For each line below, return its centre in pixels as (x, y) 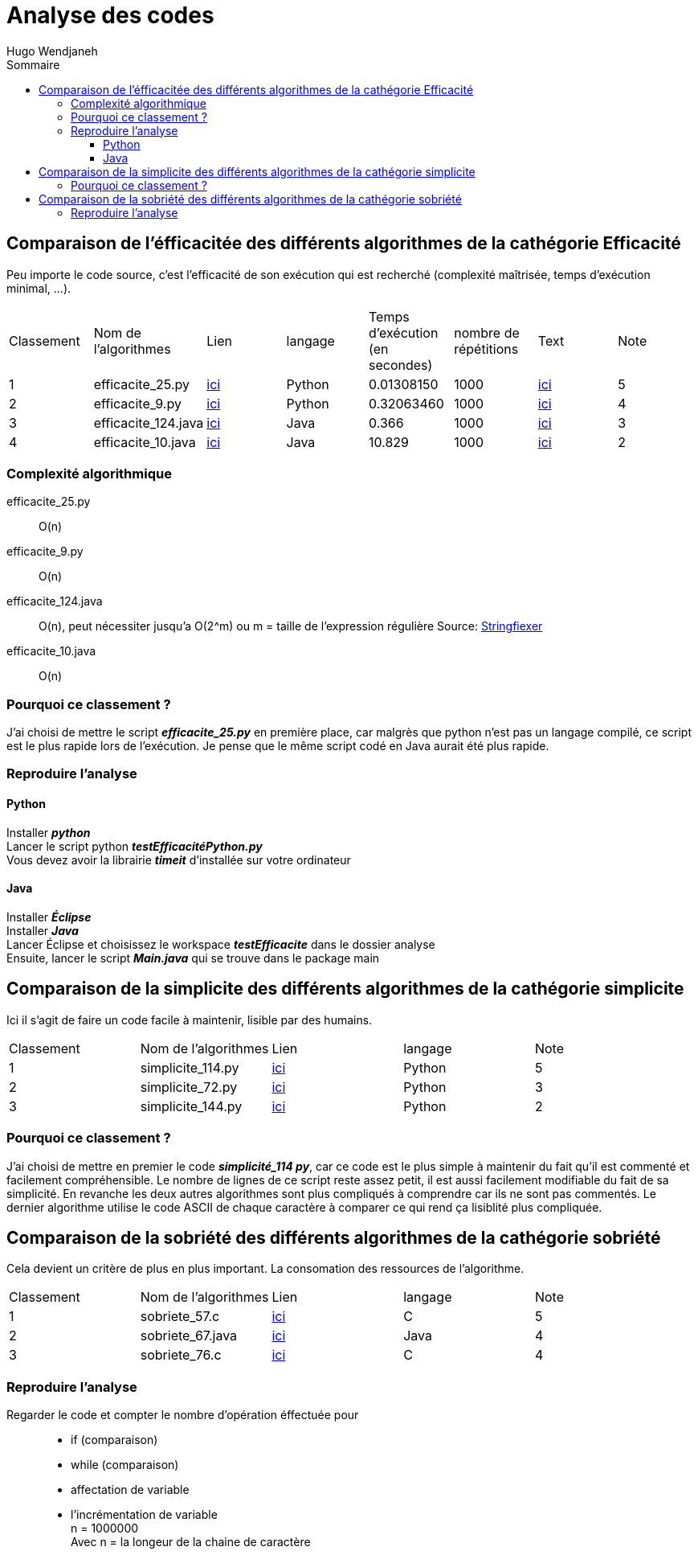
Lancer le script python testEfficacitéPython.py (135, 846)
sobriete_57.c (180, 1317)
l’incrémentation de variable (144, 1515)
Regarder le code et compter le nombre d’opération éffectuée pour (183, 1415)
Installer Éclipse (49, 917)
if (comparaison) (114, 1440)
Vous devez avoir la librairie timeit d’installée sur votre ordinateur (179, 860)
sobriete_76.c (181, 1355)
